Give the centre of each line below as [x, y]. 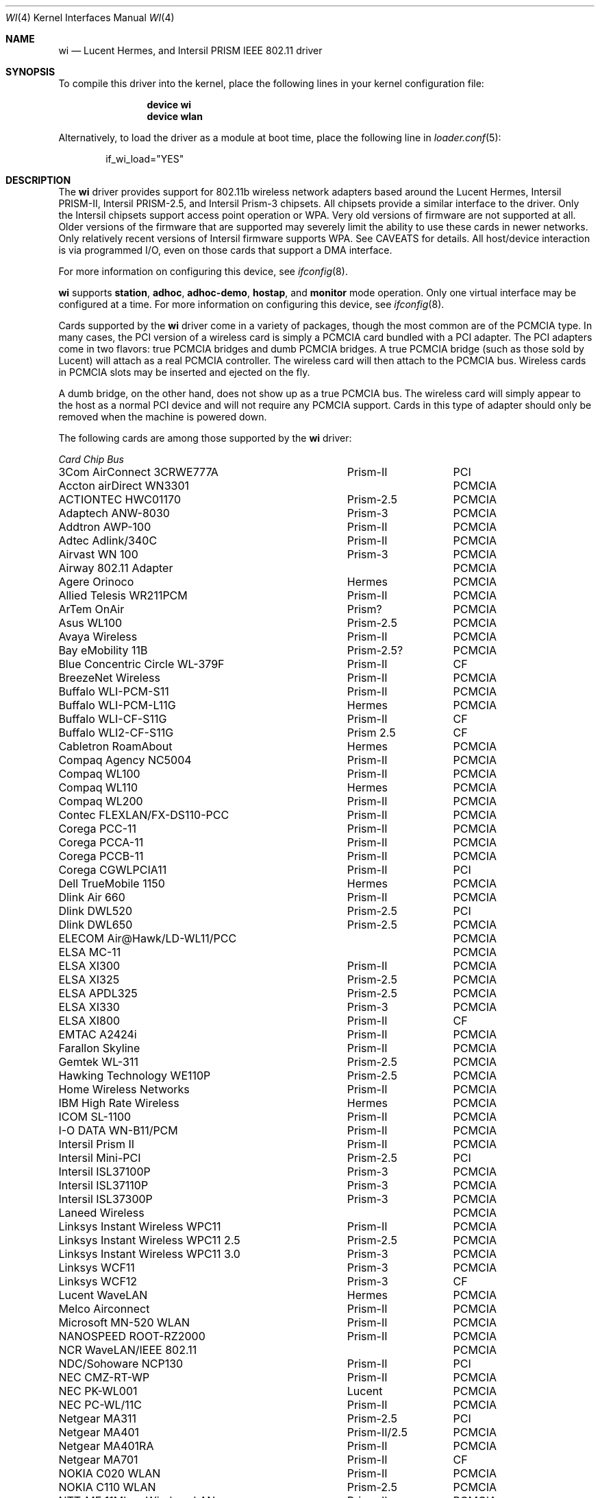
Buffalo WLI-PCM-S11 [114, 691]
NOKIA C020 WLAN [110, 1473]
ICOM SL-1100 [95, 1117]
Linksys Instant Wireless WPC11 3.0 [149, 1254]
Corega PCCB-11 [101, 856]
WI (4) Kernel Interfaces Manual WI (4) [90, 17]
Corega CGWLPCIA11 [113, 870]
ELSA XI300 [89, 966]
